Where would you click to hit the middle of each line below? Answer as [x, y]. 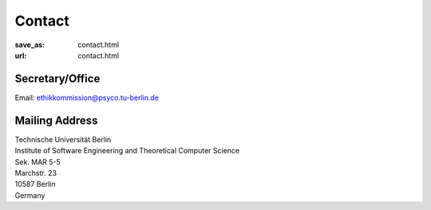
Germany [30, 195]
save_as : [30, 45]
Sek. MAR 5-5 [38, 162]
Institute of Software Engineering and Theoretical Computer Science [127, 151]
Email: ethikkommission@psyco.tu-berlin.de [87, 97]
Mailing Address [56, 120]
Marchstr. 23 [36, 172]
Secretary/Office [57, 79]
